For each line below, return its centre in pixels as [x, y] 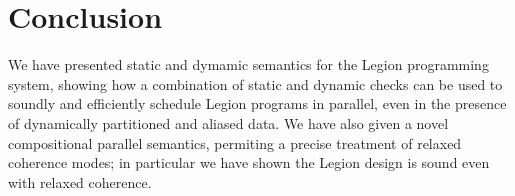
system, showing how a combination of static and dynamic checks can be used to [255, 83]
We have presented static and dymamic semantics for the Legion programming [248, 64]
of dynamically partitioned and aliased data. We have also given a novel [228, 122]
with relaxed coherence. [80, 181]
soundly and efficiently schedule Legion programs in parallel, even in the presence [257, 103]
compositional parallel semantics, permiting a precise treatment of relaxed [235, 142]
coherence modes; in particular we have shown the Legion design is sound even [249, 162]
